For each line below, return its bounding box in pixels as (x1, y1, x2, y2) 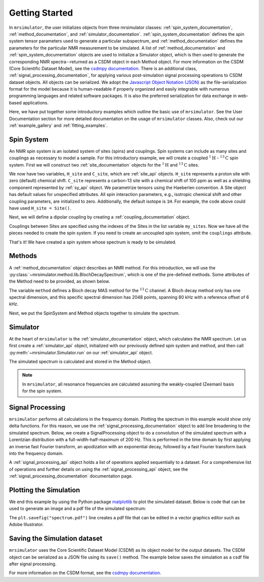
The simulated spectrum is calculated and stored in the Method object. (9, 358, 152, 364)
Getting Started (9, 7, 73, 18)
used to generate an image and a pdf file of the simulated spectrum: (9, 506, 146, 511)
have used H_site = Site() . (9, 205, 71, 211)
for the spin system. (22, 388, 63, 394)
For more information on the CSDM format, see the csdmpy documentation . (9, 570, 161, 576)
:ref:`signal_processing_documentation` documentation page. (9, 473, 133, 479)
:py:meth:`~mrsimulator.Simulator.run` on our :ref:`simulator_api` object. (9, 349, 154, 355)
